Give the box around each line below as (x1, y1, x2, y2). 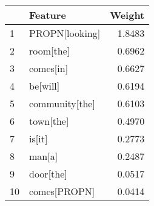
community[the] (29, 96, 95, 110)
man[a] (29, 149, 58, 163)
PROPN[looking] (29, 26, 101, 40)
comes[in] (29, 61, 69, 75)
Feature (29, 8, 66, 22)
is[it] (29, 131, 48, 145)
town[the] (29, 114, 69, 128)
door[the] (29, 167, 67, 181)
